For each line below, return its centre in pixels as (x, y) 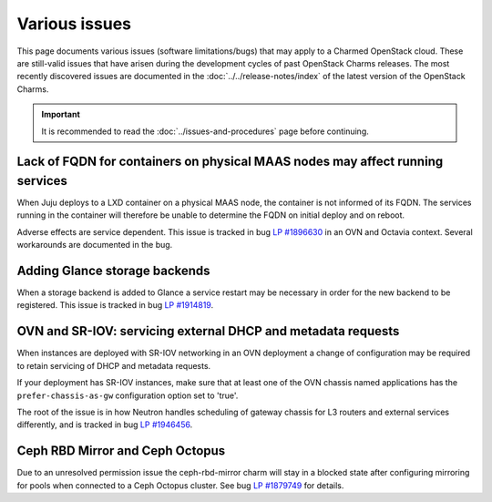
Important (61, 115)
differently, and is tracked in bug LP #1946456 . (105, 425)
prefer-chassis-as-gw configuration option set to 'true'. (128, 395)
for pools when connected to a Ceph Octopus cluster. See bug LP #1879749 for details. (180, 485)
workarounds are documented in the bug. (95, 245)
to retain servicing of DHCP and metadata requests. (114, 365)
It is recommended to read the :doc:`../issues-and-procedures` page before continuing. (205, 131)
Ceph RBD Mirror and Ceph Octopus (121, 451)
